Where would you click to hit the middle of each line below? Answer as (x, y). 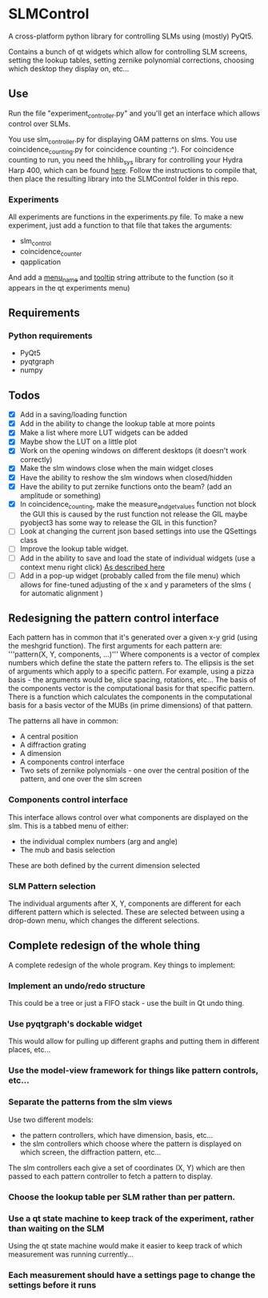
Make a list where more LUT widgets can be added (104, 432)
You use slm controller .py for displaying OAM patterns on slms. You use (123, 140)
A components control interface (72, 762)
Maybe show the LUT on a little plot (78, 442)
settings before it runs (52, 1284)
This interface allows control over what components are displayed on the (128, 817)
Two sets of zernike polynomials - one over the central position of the (134, 770)
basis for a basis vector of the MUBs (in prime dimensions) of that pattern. (131, 705)
